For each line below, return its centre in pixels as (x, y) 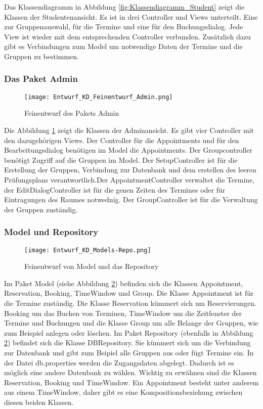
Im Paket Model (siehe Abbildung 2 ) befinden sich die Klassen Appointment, (124, 283)
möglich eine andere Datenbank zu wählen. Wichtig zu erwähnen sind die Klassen (130, 372)
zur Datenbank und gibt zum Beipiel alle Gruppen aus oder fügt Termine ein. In (129, 352)
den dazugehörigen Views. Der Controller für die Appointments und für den (122, 140)
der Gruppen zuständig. (41, 209)
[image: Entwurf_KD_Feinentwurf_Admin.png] (99, 97)
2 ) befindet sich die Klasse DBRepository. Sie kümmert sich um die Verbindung (127, 343)
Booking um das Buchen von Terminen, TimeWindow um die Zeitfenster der (123, 313)
